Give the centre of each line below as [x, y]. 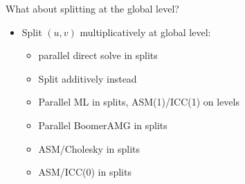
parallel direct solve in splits [98, 55]
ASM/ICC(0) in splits [85, 172]
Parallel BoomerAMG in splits [103, 125]
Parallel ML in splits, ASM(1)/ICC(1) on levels [139, 102]
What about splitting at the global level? [92, 8]
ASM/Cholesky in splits [89, 148]
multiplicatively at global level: [145, 32]
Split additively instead [88, 78]
